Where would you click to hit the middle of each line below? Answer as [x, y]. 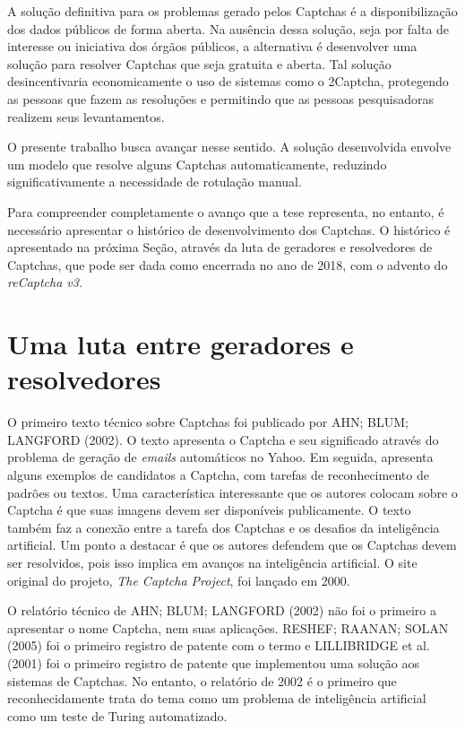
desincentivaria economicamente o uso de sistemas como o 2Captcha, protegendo [228, 81]
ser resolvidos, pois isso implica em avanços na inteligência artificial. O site [212, 562]
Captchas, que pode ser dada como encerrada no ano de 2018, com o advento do [228, 264]
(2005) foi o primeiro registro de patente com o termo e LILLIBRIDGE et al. [219, 645]
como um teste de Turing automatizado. [117, 715]
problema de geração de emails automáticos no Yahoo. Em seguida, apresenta [220, 457]
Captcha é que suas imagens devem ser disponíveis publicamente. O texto [209, 510]
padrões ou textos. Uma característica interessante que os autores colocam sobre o [232, 492]
